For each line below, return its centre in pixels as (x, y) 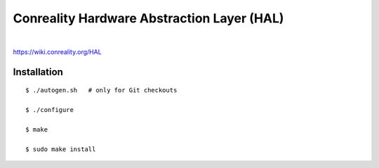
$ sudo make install (61, 149)
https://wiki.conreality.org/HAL (57, 52)
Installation (38, 72)
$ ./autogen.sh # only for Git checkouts (101, 90)
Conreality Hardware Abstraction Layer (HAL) (148, 18)
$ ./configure (49, 110)
